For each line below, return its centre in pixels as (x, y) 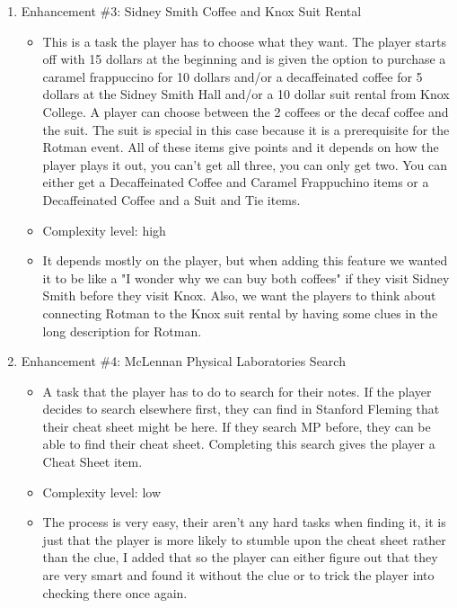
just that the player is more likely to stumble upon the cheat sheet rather (244, 539)
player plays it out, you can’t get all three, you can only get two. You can (245, 164)
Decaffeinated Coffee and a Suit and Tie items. (171, 199)
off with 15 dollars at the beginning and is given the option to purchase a (244, 59)
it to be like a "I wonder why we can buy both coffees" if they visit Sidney (246, 277)
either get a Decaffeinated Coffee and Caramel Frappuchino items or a (236, 182)
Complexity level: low (102, 492)
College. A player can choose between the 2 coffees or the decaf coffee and (246, 111)
